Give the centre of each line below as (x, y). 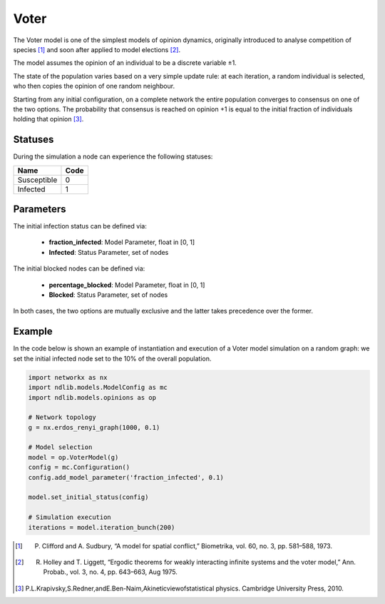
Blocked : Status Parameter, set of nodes (108, 295)
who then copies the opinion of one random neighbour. (94, 86)
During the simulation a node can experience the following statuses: (113, 156)
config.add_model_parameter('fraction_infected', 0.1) (126, 477)
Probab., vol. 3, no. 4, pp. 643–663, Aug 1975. (111, 572)
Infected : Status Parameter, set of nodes (109, 252)
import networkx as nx (68, 377)
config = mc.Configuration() (79, 467)
